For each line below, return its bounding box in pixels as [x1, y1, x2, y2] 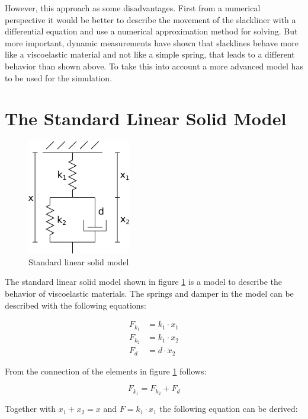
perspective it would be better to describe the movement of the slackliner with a [5, 13, 296, 26]
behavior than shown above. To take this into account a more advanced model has [5, 59, 303, 72]
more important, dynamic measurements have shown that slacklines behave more [5, 36, 299, 49]
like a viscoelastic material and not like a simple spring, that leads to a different [5, 48, 295, 61]
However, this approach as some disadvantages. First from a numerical [5, 2, 261, 14]
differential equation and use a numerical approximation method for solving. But [5, 25, 298, 37]
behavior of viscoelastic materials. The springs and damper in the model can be [5, 287, 294, 300]
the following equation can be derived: [159, 402, 298, 415]
